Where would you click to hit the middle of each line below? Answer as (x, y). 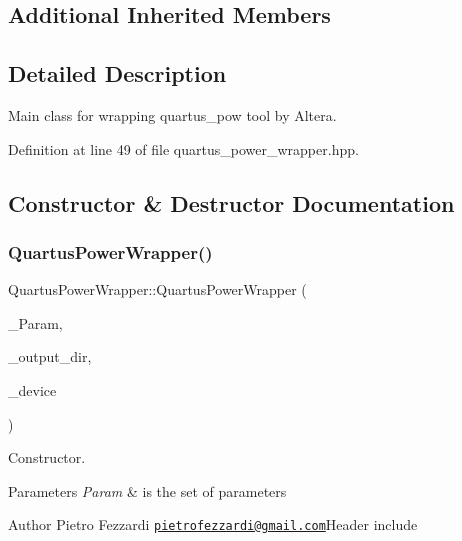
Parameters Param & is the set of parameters (147, 490)
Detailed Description (117, 73)
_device (32, 389)
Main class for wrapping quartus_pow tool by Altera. (172, 114)
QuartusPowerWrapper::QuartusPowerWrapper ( (157, 289)
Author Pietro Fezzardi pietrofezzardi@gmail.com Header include (213, 524)
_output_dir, (50, 356)
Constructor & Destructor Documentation (231, 202)
